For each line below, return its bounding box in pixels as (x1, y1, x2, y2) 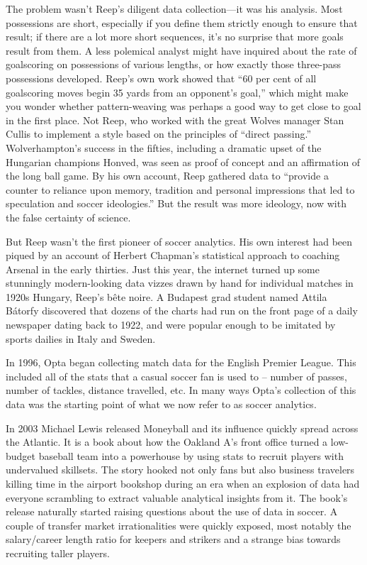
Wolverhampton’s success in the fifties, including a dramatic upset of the (6, 140, 322, 155)
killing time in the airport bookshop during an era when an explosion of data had (6, 476, 360, 490)
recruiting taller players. (6, 545, 110, 560)
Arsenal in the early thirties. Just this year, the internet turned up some (6, 261, 320, 276)
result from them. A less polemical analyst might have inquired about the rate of (6, 43, 357, 57)
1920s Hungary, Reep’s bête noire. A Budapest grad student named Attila (6, 289, 327, 304)
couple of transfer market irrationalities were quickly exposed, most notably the (6, 517, 351, 532)
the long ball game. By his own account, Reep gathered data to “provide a (6, 168, 329, 183)
